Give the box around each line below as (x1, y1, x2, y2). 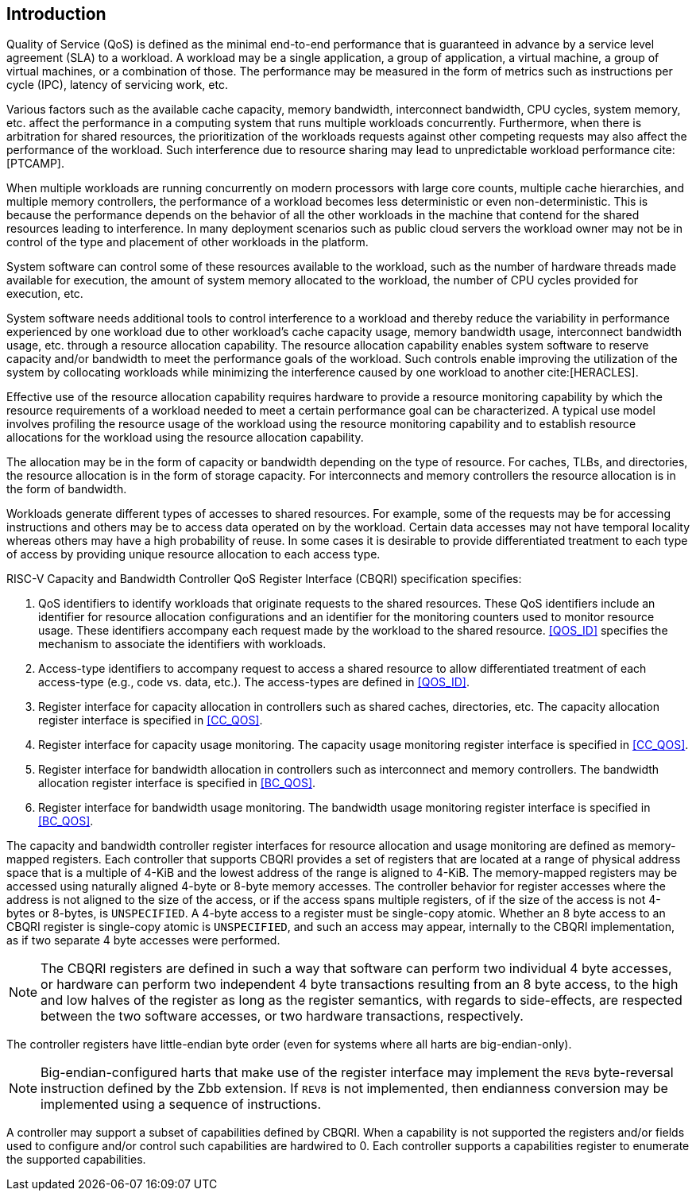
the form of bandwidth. (6, 482, 127, 496)
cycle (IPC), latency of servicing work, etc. (6, 78, 228, 92)
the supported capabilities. (6, 1153, 146, 1167)
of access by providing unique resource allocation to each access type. (6, 547, 381, 562)
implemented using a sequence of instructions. (41, 1096, 322, 1113)
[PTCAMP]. (6, 156, 65, 171)
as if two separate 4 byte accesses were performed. (6, 933, 280, 948)
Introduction (6, 4, 106, 24)
